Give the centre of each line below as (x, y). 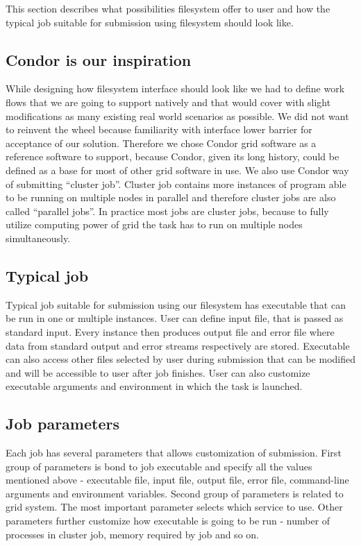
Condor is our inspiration (99, 59)
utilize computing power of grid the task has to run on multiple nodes (154, 224)
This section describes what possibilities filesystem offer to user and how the (168, 8)
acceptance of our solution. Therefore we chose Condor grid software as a (161, 143)
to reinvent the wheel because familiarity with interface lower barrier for (159, 129)
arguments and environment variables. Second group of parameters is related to (175, 493)
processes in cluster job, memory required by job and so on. (132, 534)
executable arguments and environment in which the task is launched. (154, 386)
